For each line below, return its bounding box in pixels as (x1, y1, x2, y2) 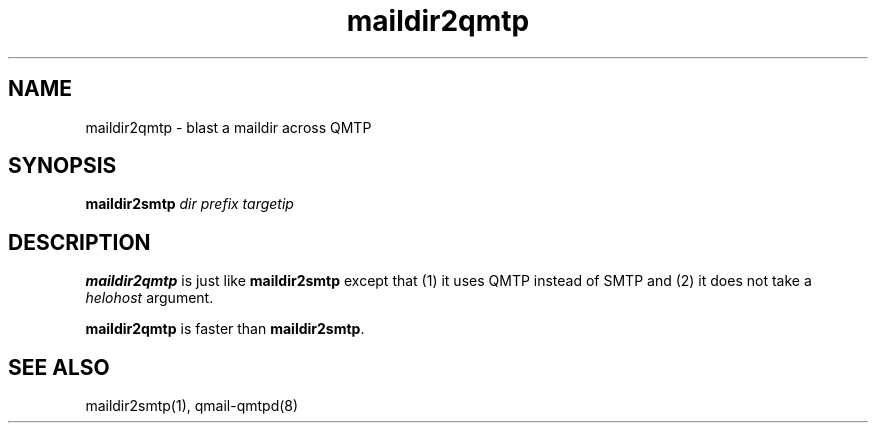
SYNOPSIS (8, 153, 117, 179)
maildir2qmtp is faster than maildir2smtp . (85, 320, 365, 338)
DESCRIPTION (8, 229, 151, 255)
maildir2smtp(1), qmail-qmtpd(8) (85, 397, 299, 415)
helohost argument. (85, 289, 214, 307)
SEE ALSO (8, 354, 110, 380)
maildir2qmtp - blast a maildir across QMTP (85, 118, 372, 136)
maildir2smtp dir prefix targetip (85, 195, 294, 213)
